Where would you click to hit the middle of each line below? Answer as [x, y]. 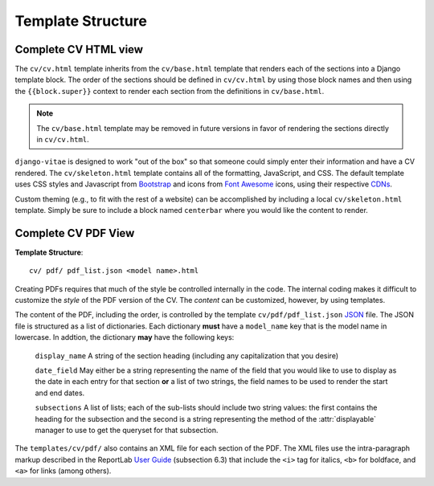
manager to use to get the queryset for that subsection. [127, 430]
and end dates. [60, 393]
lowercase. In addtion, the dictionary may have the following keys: [125, 337]
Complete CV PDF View [75, 233]
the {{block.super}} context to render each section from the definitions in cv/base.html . [170, 91]
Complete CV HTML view [79, 49]
